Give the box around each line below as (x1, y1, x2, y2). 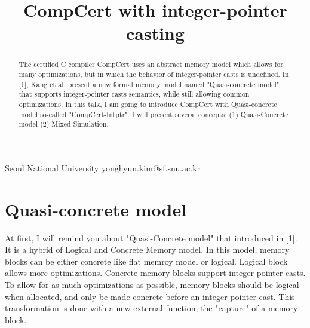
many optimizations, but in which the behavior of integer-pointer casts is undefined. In (19, 69, 289, 79)
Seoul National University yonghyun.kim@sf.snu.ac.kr (5, 161, 201, 174)
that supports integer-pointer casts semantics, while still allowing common (19, 89, 250, 99)
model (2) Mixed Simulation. (19, 119, 109, 129)
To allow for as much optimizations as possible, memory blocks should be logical (5, 278, 299, 291)
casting (125, 21, 185, 45)
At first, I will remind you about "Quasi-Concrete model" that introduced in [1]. (5, 231, 297, 244)
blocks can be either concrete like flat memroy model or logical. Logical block (5, 255, 288, 267)
